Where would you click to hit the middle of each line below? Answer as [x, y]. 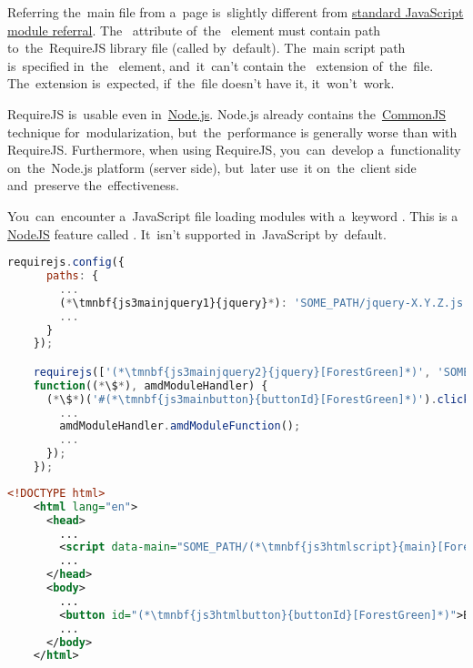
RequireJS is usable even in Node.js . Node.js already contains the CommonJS [227, 113]
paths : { [72, 276]
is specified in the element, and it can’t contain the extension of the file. [221, 65]
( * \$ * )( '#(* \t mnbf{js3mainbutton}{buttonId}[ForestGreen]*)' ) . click [258, 399]
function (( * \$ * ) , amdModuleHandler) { [151, 385]
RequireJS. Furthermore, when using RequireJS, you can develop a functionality [234, 150]
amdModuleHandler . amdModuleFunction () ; [180, 426]
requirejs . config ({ [66, 263]
